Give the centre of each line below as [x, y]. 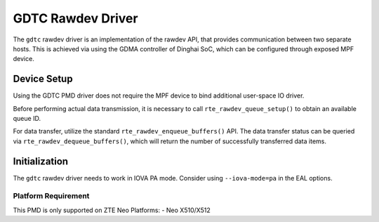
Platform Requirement [51, 196]
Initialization [41, 161]
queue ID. [27, 119]
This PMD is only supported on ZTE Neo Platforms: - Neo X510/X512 [112, 210]
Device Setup [43, 79]
